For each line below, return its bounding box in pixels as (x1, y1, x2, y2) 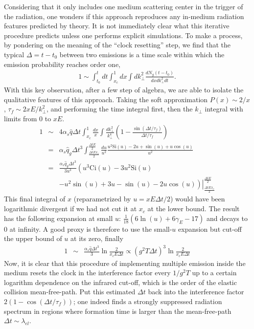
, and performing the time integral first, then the (46, 104, 193, 114)
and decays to (206, 213, 248, 223)
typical (4, 49, 24, 59)
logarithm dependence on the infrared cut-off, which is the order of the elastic (4, 277, 237, 287)
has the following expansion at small (4, 213, 113, 223)
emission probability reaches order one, (4, 59, 120, 69)
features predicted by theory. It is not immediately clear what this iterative (4, 21, 230, 31)
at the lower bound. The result (147, 203, 240, 214)
